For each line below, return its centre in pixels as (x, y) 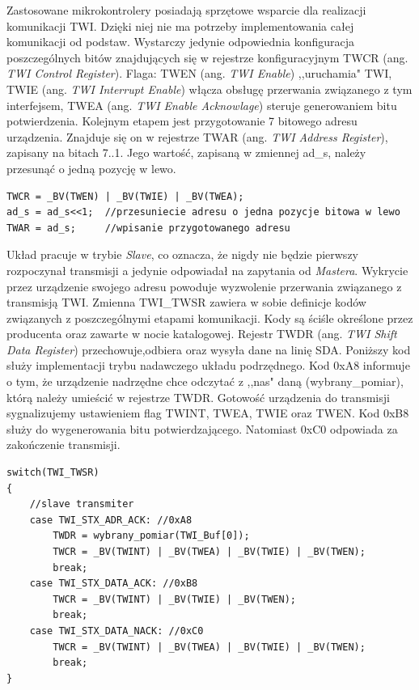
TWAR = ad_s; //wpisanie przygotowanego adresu (148, 228)
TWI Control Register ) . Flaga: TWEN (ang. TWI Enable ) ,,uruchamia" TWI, (199, 73)
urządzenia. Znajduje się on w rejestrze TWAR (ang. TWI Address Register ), (197, 136)
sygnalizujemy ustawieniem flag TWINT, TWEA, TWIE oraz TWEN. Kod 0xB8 (208, 413)
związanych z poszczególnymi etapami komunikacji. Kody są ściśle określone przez (210, 317)
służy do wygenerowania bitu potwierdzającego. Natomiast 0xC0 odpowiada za (202, 428)
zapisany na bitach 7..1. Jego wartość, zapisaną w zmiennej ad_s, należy (186, 152)
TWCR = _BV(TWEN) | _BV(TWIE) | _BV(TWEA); (125, 196)
